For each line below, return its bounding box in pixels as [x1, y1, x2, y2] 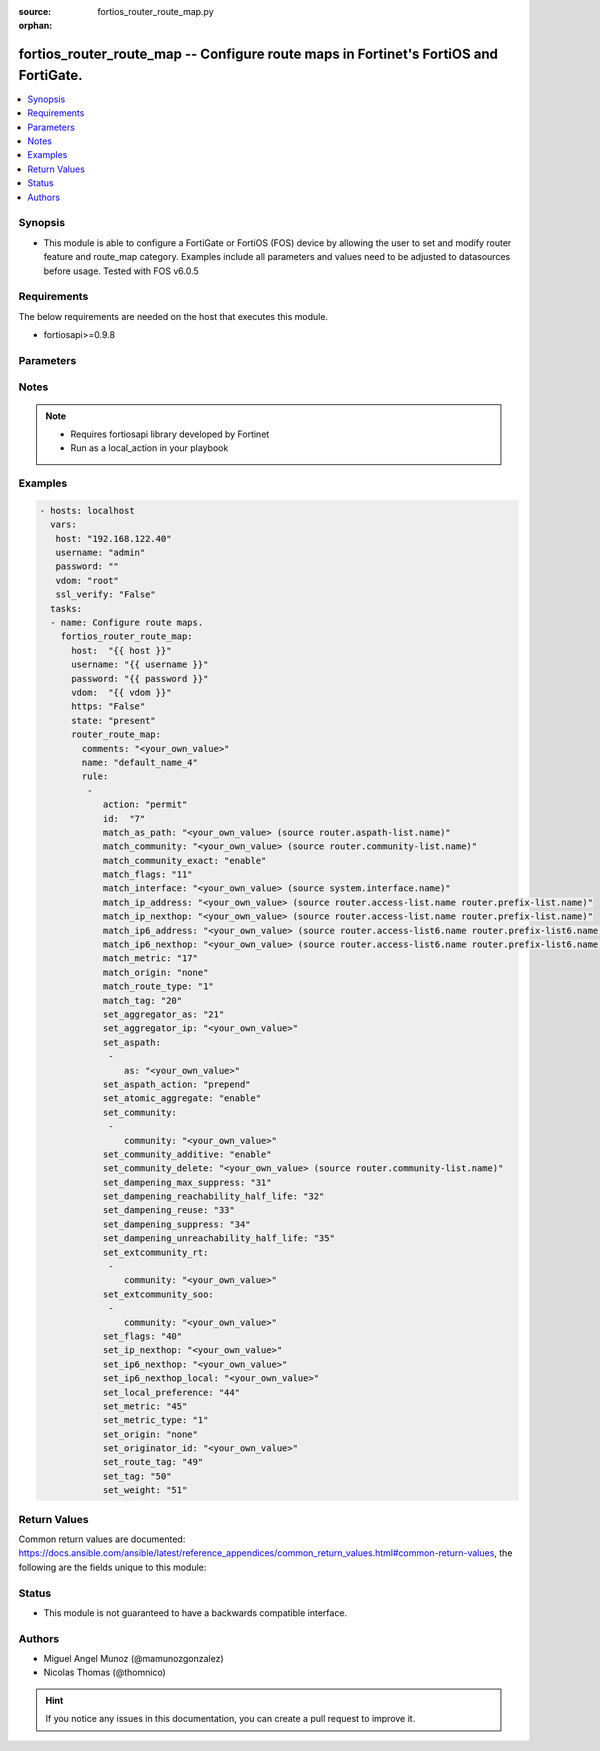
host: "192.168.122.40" [55, 533, 172, 544]
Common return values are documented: [18, 1533, 186, 1545]
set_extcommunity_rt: [102, 1246, 209, 1258]
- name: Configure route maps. [50, 617, 204, 629]
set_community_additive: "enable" [102, 1148, 272, 1160]
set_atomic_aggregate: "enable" [102, 1093, 262, 1104]
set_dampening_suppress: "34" [102, 1218, 251, 1230]
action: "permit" [102, 799, 188, 810]
